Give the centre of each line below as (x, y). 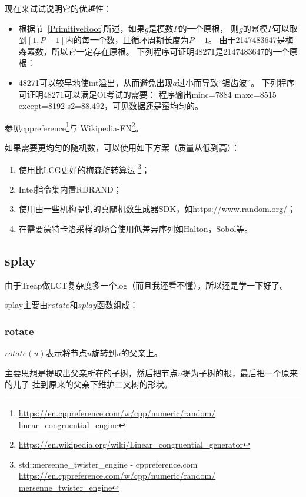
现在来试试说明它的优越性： (58, 8)
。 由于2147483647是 (247, 40)
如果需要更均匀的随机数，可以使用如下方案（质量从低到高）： (122, 147)
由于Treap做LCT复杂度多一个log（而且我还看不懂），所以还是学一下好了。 (147, 285)
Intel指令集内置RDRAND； (70, 189)
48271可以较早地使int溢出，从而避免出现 (96, 82)
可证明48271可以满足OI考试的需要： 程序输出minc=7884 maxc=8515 (147, 94)
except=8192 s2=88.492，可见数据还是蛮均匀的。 (111, 106)
